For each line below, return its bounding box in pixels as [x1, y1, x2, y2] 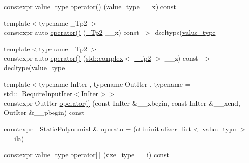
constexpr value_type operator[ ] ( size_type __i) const [4, 149, 169, 160]
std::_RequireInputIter [4, 88, 72, 98]
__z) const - [164, 53, 203, 63]
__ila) [4, 133, 24, 143]
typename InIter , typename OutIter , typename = [39, 79, 191, 89]
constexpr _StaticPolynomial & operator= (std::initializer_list [4, 123, 191, 133]
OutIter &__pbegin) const [4, 107, 85, 117]
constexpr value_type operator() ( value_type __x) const [4, 1, 176, 11]
